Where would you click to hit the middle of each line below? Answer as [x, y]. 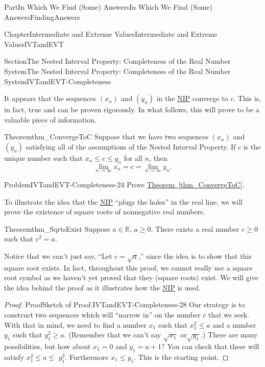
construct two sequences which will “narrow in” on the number [102, 315]
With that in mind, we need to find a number [75, 324]
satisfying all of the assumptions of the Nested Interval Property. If [131, 146]
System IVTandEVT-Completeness [58, 81]
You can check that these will [213, 346]
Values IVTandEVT [34, 44]
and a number [234, 324]
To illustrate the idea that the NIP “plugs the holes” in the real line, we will [124, 201]
